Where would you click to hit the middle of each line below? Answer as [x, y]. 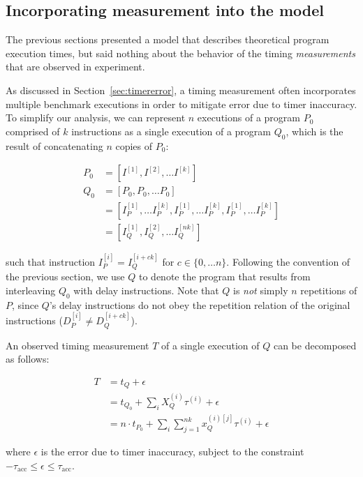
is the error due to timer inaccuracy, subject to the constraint [172, 452]
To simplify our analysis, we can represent [96, 118]
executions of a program [249, 118]
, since [25, 304]
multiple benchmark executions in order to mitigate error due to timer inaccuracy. [181, 104]
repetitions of [329, 290]
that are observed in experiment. [75, 67]
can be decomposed [315, 345]
